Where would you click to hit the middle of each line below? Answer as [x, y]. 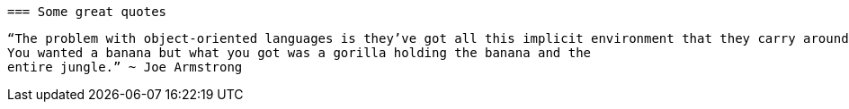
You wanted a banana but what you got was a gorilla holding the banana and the [299, 53]
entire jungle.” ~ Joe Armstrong [125, 67]
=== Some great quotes [87, 12]
